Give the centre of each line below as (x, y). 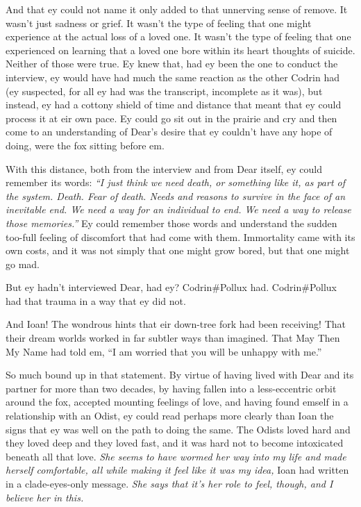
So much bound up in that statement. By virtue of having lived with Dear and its (180, 375)
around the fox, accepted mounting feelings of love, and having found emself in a (177, 402)
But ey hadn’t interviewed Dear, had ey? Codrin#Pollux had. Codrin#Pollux (171, 287)
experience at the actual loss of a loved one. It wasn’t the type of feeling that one (178, 36)
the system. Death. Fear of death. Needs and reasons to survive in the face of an (176, 196)
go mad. (23, 264)
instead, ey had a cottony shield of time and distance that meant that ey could (174, 105)
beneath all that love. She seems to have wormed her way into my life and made (176, 456)
